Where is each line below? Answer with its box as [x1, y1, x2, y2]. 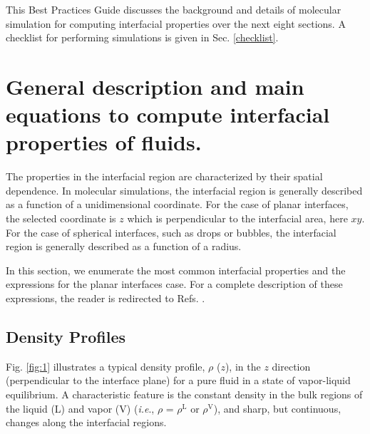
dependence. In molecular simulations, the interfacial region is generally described [6, 182, 363, 197]
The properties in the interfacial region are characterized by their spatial [6, 169, 323, 184]
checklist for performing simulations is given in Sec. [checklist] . [6, 30, 279, 45]
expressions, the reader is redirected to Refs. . [6, 291, 205, 306]
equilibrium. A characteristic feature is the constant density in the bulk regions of [6, 387, 363, 402]
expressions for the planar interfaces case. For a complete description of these [6, 277, 343, 291]
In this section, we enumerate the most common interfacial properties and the [6, 262, 346, 277]
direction [272, 358, 311, 373]
